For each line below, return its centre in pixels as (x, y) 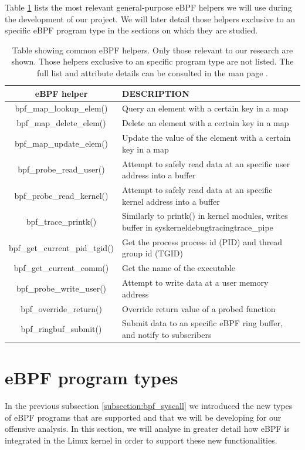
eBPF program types (91, 378)
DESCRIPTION (156, 93)
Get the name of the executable (179, 268)
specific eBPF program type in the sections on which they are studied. (131, 30)
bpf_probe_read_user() (61, 169)
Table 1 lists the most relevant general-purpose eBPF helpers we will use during (148, 7)
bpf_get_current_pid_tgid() (62, 247)
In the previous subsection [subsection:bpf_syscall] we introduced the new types (149, 406)
